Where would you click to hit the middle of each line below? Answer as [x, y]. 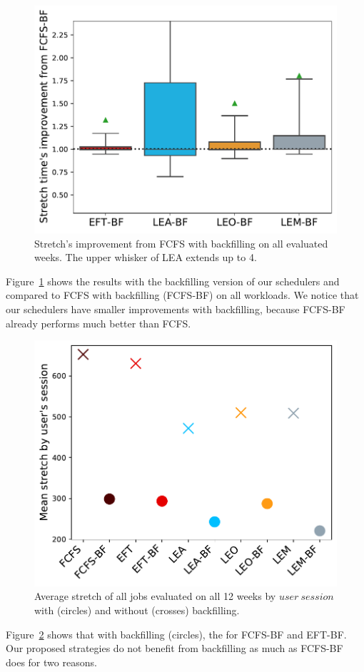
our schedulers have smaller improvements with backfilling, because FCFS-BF [176, 309]
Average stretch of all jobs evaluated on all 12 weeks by [155, 596]
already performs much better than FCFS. [98, 323]
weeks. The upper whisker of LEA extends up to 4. [146, 257]
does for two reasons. [51, 662]
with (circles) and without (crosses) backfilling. [137, 610]
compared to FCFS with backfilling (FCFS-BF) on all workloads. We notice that [182, 295]
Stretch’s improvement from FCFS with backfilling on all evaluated [181, 243]
